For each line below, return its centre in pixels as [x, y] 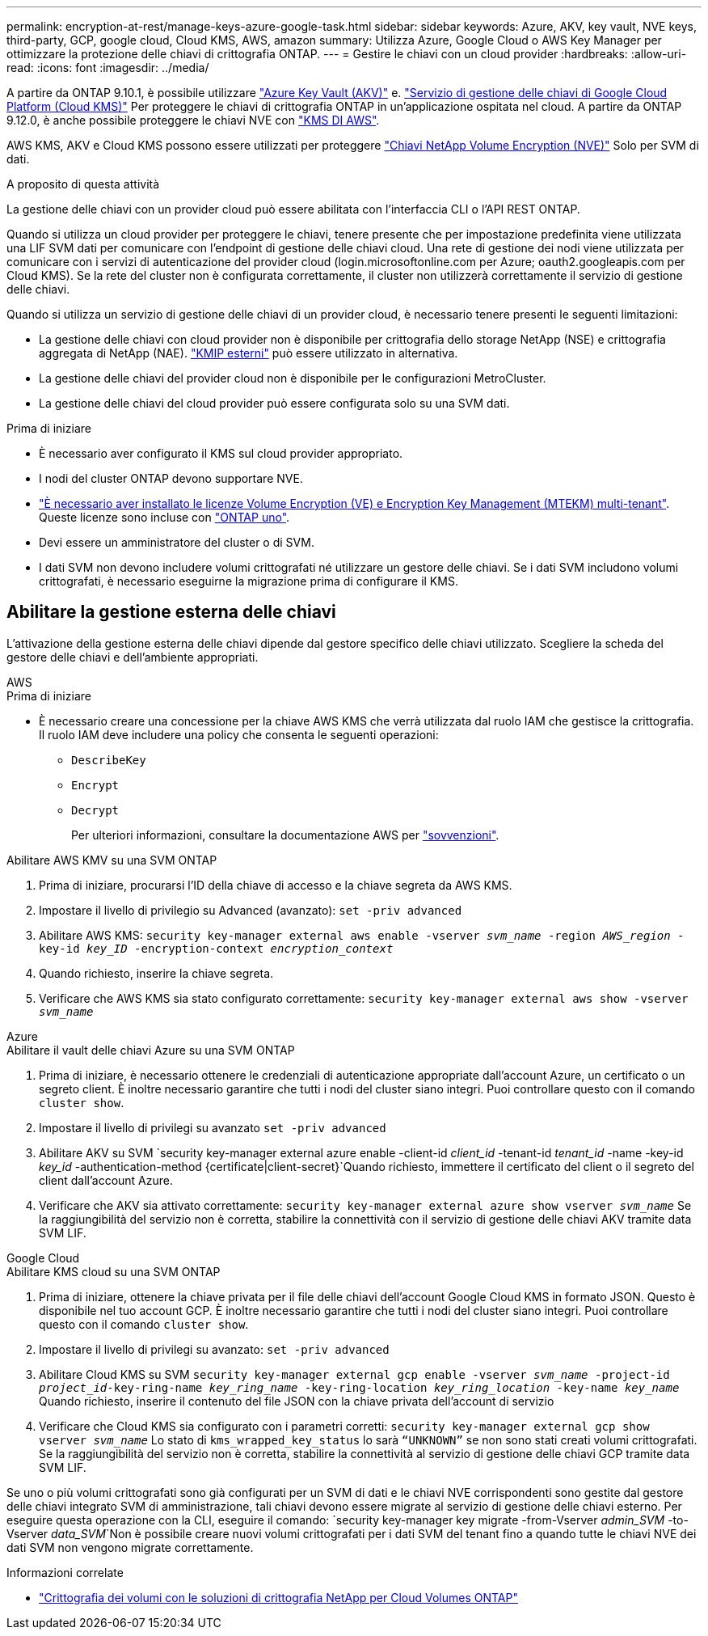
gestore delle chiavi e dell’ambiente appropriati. [133, 657]
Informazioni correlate [65, 1572]
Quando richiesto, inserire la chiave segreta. [156, 973]
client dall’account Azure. [106, 1180]
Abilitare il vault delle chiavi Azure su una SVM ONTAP [151, 1050]
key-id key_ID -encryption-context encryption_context [216, 948]
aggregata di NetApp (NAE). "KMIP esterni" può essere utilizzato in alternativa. [249, 353]
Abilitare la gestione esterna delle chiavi [171, 612]
